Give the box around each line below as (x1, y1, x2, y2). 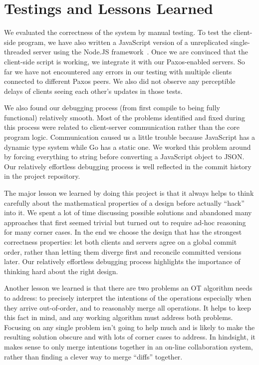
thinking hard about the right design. (4, 266, 118, 276)
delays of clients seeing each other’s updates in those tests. (4, 85, 183, 96)
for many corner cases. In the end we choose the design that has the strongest (4, 227, 242, 237)
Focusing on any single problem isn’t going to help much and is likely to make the (4, 322, 255, 332)
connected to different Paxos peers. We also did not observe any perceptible (4, 76, 236, 86)
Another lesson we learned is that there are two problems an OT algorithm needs (4, 283, 253, 293)
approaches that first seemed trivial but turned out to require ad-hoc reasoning (4, 217, 246, 227)
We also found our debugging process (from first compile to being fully (4, 102, 220, 113)
